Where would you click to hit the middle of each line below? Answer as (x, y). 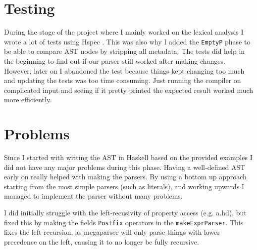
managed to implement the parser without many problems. (93, 196)
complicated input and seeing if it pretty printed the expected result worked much (129, 90)
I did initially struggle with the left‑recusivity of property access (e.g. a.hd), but (125, 213)
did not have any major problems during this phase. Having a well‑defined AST (125, 167)
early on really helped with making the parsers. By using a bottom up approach (125, 177)
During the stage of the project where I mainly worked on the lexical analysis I (124, 32)
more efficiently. (28, 100)
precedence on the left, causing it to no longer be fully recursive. (102, 241)
